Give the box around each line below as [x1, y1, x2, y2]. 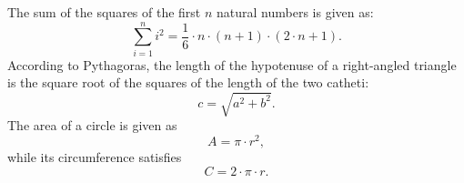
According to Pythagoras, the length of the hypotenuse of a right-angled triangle [7, 55, 457, 74]
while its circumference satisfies [7, 147, 182, 167]
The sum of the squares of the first [7, 3, 201, 21]
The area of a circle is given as [7, 116, 177, 135]
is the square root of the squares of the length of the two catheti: [7, 73, 369, 92]
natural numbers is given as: [217, 3, 374, 21]
